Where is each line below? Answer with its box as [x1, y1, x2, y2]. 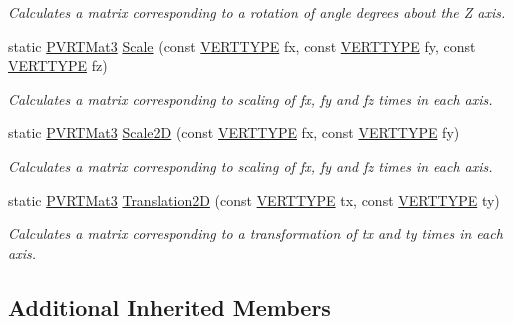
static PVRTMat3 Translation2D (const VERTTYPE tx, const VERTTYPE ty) [8, 189, 500, 210]
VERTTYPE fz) [8, 55, 108, 76]
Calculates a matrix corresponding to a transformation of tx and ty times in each [8, 223, 503, 244]
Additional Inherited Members [8, 291, 331, 322]
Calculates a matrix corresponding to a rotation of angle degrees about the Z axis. [8, 2, 506, 22]
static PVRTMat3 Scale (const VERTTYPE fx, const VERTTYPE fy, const [8, 35, 476, 56]
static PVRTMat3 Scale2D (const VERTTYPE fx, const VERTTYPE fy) [8, 122, 460, 143]
